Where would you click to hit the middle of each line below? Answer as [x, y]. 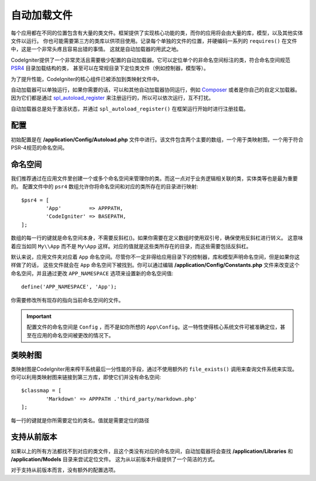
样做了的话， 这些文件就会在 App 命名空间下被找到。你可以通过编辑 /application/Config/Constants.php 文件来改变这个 [155, 265]
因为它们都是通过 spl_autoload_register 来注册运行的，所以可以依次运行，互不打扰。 [112, 98]
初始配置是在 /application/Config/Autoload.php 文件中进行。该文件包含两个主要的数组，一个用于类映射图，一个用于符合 [157, 139]
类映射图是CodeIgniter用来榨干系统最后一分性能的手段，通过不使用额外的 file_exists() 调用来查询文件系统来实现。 [154, 369]
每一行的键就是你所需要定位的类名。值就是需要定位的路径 [80, 420]
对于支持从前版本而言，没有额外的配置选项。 [65, 470]
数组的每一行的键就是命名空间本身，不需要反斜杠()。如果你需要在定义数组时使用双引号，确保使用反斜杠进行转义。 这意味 [157, 238]
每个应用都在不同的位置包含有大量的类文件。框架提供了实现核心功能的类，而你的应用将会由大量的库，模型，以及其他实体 [157, 33]
